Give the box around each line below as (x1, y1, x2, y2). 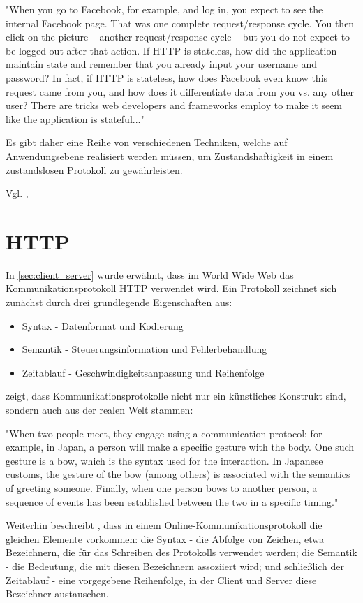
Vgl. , (6, 186, 29, 201)
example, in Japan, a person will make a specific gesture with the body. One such (6, 439, 355, 454)
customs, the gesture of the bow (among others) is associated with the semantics (6, 467, 350, 481)
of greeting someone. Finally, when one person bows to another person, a (6, 480, 318, 495)
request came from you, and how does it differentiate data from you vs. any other (6, 84, 354, 99)
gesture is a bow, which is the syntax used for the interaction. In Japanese (6, 453, 323, 467)
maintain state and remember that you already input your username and (6, 57, 318, 71)
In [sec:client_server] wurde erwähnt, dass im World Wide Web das (6, 267, 294, 282)
